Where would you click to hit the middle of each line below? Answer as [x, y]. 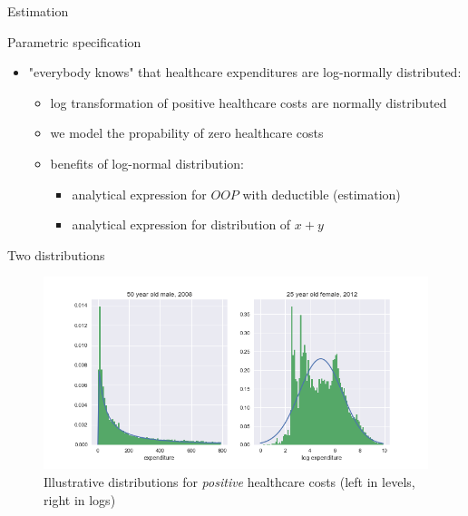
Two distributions [56, 254]
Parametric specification [74, 41]
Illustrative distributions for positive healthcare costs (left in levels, [229, 481]
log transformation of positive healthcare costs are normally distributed [249, 102]
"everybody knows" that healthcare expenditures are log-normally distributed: [245, 72]
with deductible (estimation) [322, 194]
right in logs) [80, 499]
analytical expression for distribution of [181, 224]
